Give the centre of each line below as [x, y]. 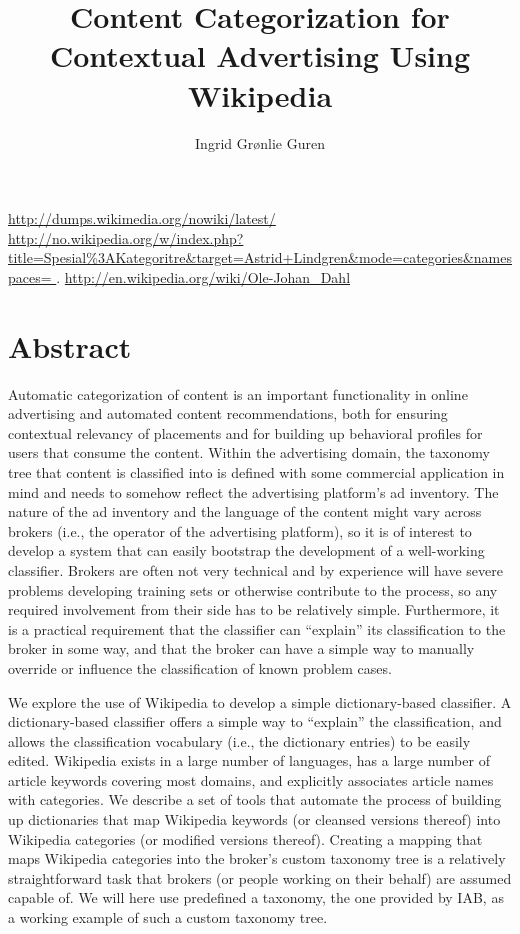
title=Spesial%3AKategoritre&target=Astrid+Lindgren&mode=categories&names [260, 257]
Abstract [70, 345]
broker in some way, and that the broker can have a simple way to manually [241, 648]
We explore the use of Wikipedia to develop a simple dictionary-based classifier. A [260, 701]
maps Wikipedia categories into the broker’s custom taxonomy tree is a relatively [257, 858]
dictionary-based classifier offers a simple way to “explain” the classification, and [255, 721]
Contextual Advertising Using [260, 55]
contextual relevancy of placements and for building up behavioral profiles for [245, 432]
